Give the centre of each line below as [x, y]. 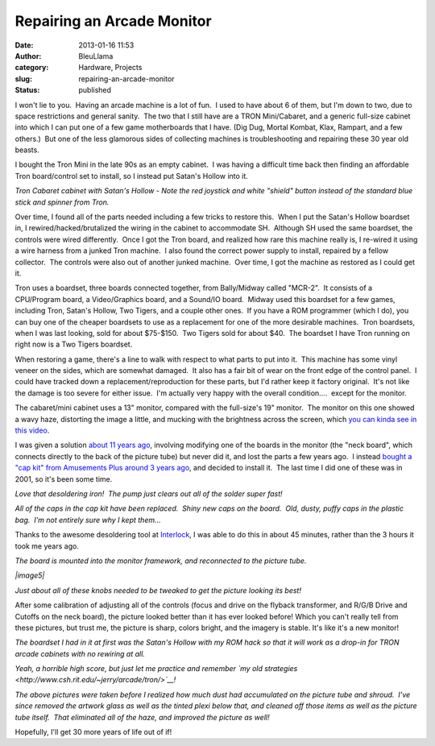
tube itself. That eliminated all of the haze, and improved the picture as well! [142, 717]
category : [32, 68]
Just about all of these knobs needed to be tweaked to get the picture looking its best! [158, 590]
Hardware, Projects [110, 68]
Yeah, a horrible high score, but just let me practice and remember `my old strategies [156, 669]
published [95, 90]
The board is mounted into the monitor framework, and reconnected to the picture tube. [161, 561]
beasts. [27, 150]
